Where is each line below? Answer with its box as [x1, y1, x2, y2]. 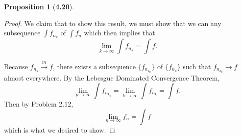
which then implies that [84, 27, 155, 38]
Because [4, 61, 28, 71]
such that [183, 61, 211, 71]
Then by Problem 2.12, [4, 99, 73, 109]
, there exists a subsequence [52, 61, 136, 71]
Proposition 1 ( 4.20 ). [4, 1, 74, 11]
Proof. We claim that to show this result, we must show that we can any [4, 18, 221, 28]
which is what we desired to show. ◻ [4, 124, 115, 135]
